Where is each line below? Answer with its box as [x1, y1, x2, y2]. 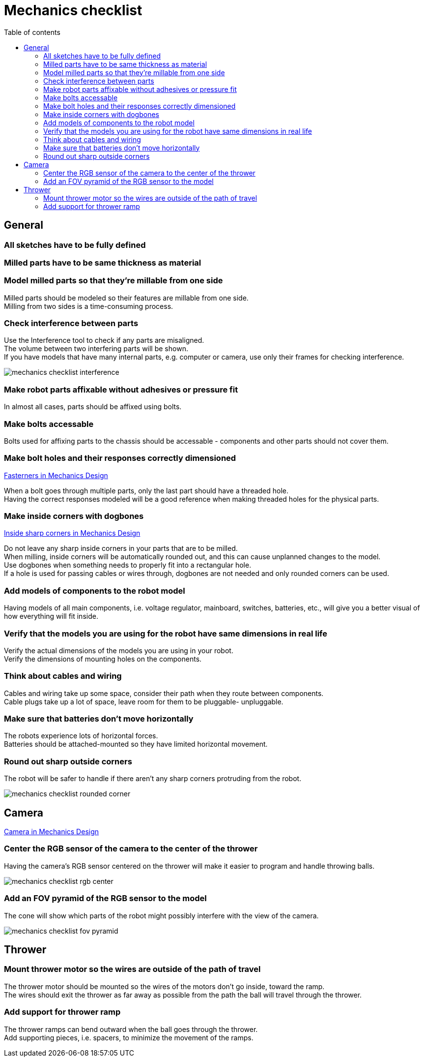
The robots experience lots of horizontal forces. [4, 731, 158, 740]
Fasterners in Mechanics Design [4, 471, 108, 480]
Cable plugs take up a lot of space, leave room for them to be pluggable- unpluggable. [4, 697, 283, 706]
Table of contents [4, 28, 60, 36]
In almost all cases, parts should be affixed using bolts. [4, 402, 182, 411]
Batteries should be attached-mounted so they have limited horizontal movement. [4, 740, 268, 749]
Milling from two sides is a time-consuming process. [4, 302, 173, 310]
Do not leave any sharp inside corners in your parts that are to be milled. [4, 544, 238, 553]
